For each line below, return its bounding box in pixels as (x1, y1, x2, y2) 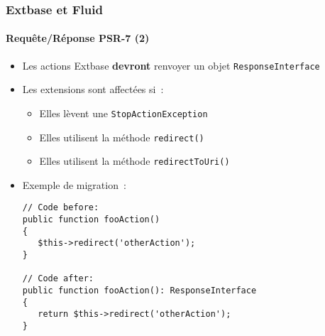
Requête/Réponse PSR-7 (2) (6, 31, 150, 45)
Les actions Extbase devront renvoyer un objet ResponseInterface (22, 58, 320, 72)
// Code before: (22, 202, 99, 213)
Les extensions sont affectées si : (22, 82, 164, 97)
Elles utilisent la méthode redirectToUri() (39, 153, 230, 168)
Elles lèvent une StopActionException (39, 105, 208, 120)
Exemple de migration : (22, 177, 126, 192)
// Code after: (22, 273, 94, 284)
